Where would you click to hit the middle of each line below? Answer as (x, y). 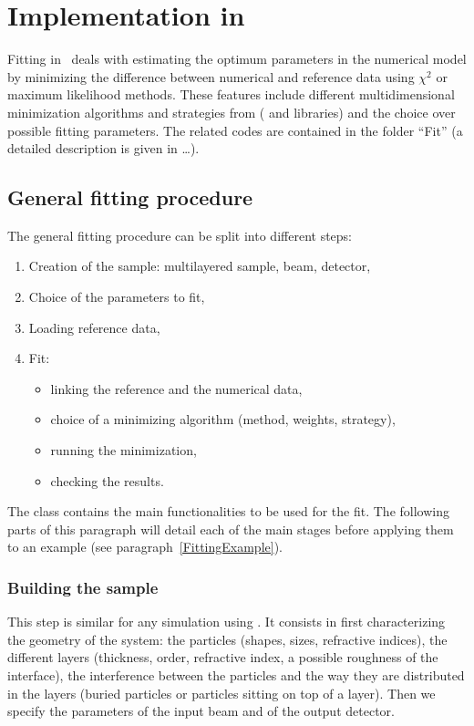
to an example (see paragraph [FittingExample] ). (145, 547)
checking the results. (107, 480)
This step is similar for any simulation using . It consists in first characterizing (227, 622)
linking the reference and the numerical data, (176, 388)
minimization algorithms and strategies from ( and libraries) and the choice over (232, 112)
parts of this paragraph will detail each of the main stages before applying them (231, 529)
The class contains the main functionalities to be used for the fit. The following (228, 511)
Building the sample (83, 587)
